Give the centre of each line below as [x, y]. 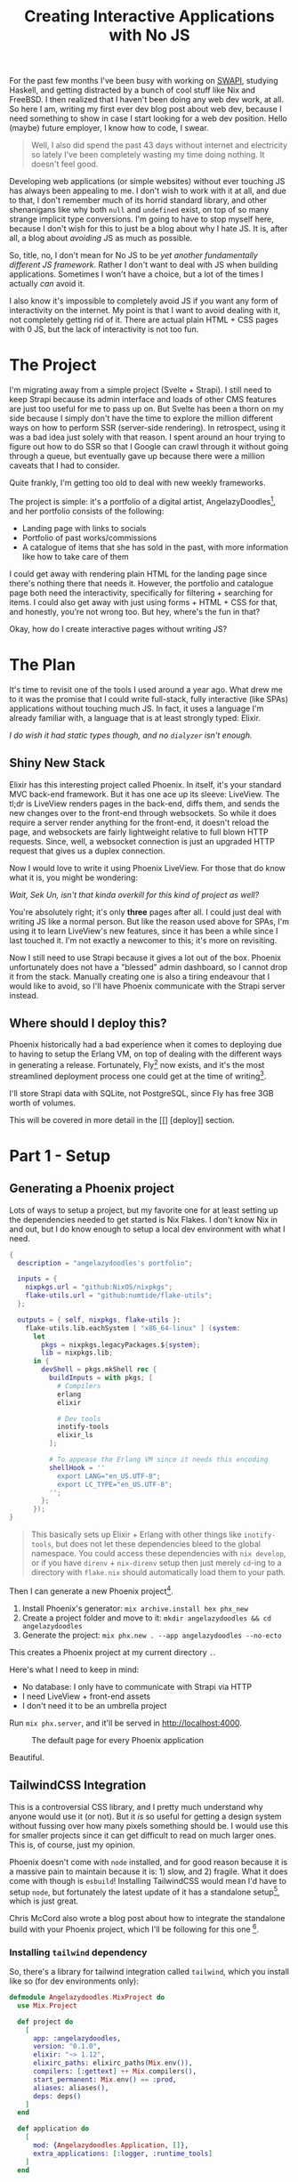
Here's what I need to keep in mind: [74, 1669]
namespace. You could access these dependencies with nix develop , [158, 1554]
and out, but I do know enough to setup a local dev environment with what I [148, 1229]
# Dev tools [79, 1418]
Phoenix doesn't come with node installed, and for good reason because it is [148, 1862]
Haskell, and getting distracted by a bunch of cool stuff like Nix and [133, 90]
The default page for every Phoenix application [118, 1740]
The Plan [42, 664]
